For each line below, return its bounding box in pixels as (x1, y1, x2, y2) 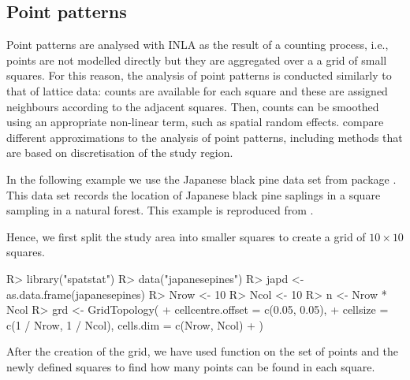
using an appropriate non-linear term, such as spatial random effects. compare (6, 114, 384, 130)
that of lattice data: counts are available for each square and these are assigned (6, 82, 388, 99)
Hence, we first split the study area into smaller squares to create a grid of (6, 228, 366, 244)
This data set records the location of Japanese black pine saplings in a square (6, 186, 381, 203)
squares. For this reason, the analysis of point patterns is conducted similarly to (6, 67, 392, 84)
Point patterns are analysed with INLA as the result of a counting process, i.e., (6, 36, 389, 53)
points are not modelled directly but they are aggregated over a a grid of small (6, 51, 387, 68)
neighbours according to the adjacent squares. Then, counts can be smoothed (6, 98, 379, 114)
